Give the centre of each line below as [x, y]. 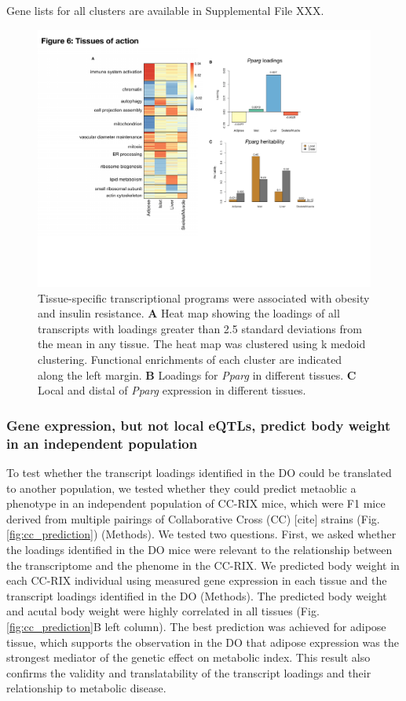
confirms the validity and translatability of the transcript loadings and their [189, 672]
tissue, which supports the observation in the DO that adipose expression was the [203, 642]
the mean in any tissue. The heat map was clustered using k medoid [202, 344]
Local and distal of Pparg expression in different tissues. [172, 390]
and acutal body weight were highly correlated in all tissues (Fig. [163, 611]
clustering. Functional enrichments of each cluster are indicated [190, 360]
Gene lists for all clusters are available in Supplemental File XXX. [165, 10]
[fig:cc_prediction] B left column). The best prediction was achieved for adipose [196, 626]
